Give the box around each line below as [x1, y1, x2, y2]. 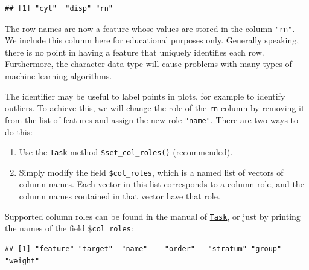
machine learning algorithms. [5, 69, 112, 82]
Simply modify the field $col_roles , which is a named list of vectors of [19, 166, 284, 178]
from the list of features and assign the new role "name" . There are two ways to [5, 113, 299, 126]
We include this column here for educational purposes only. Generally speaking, [5, 34, 299, 47]
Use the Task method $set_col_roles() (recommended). [19, 146, 233, 158]
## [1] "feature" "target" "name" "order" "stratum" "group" [5, 244, 282, 253]
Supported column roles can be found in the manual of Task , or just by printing [5, 210, 301, 222]
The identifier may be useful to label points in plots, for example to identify [5, 89, 285, 102]
